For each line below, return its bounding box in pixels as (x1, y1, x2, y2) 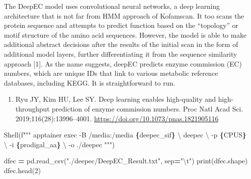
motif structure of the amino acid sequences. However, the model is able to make (4, 29, 247, 40)
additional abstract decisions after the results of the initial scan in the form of (4, 39, 238, 49)
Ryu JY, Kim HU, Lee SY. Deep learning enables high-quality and (15, 94, 216, 104)
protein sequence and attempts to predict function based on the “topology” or (4, 20, 238, 30)
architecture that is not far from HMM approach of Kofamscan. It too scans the (4, 10, 244, 21)
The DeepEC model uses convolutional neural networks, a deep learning (4, 1, 220, 11)
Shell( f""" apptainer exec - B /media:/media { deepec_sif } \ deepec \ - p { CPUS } (4, 130, 247, 140)
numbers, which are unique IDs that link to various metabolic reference (4, 68, 218, 78)
